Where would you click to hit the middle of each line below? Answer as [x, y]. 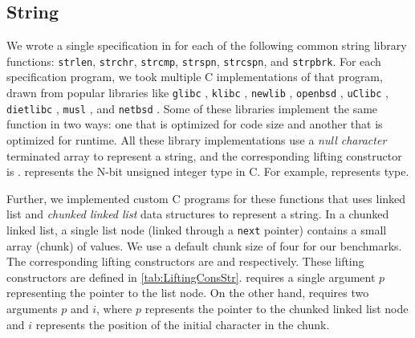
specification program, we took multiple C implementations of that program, [195, 77]
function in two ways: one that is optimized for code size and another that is [195, 124]
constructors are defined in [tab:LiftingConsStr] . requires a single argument [191, 277]
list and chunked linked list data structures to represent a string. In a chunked [198, 214]
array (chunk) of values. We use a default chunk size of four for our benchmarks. [204, 245]
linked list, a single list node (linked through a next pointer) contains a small [197, 229]
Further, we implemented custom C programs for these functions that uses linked [206, 198]
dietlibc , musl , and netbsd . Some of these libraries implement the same [192, 108]
